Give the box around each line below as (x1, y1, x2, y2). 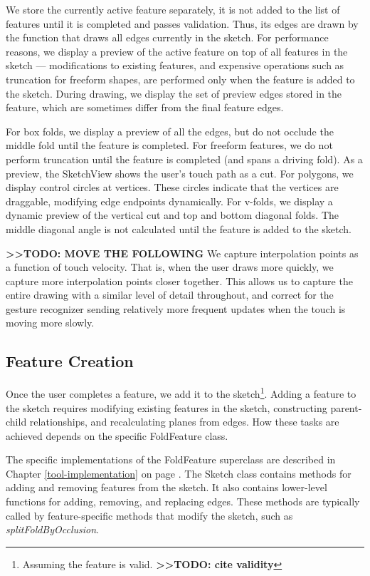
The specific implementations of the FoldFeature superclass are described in (6, 452, 336, 467)
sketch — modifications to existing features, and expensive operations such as (6, 58, 344, 73)
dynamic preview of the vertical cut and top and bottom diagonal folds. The (6, 207, 339, 222)
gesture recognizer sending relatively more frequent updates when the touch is (6, 301, 346, 316)
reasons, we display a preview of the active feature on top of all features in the (6, 43, 348, 58)
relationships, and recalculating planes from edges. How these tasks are (29, 414, 339, 429)
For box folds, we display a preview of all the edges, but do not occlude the (6, 123, 334, 138)
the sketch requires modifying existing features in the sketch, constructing (6, 400, 327, 415)
